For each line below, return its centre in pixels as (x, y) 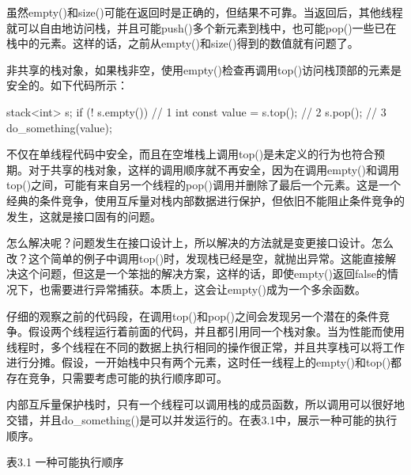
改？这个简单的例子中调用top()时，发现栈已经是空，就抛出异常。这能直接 (196, 258)
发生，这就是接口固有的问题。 (84, 216)
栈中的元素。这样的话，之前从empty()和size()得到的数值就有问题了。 (183, 43)
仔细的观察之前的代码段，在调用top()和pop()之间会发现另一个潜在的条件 (192, 315)
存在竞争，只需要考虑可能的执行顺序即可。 (117, 377)
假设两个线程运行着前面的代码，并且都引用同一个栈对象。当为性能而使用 (216, 331)
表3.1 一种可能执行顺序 (65, 462)
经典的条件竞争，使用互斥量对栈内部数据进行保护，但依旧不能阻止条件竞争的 (205, 200)
